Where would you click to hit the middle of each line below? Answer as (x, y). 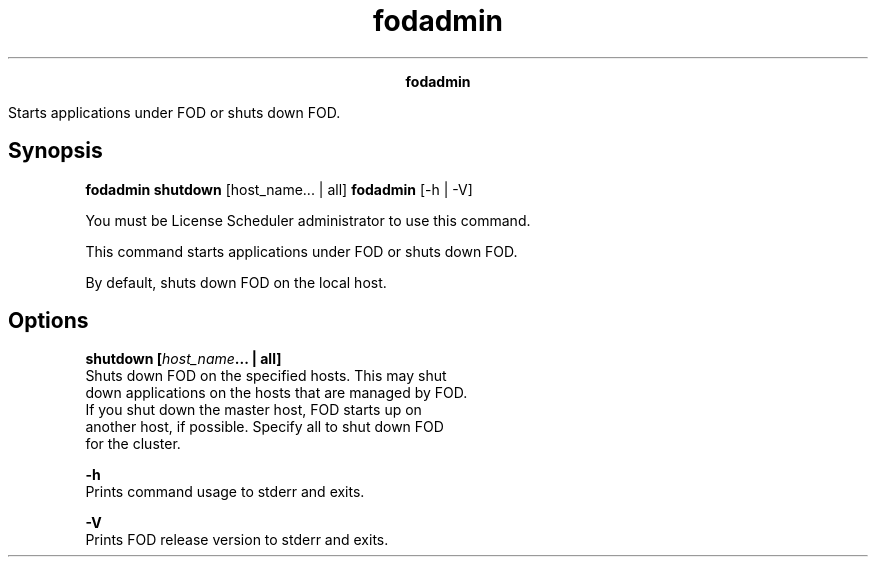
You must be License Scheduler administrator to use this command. (308, 220)
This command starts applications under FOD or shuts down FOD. (301, 251)
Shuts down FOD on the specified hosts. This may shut (266, 376)
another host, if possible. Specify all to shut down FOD (264, 427)
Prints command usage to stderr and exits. (225, 492)
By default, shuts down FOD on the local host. (236, 282)
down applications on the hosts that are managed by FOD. (276, 393)
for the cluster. (133, 444)
